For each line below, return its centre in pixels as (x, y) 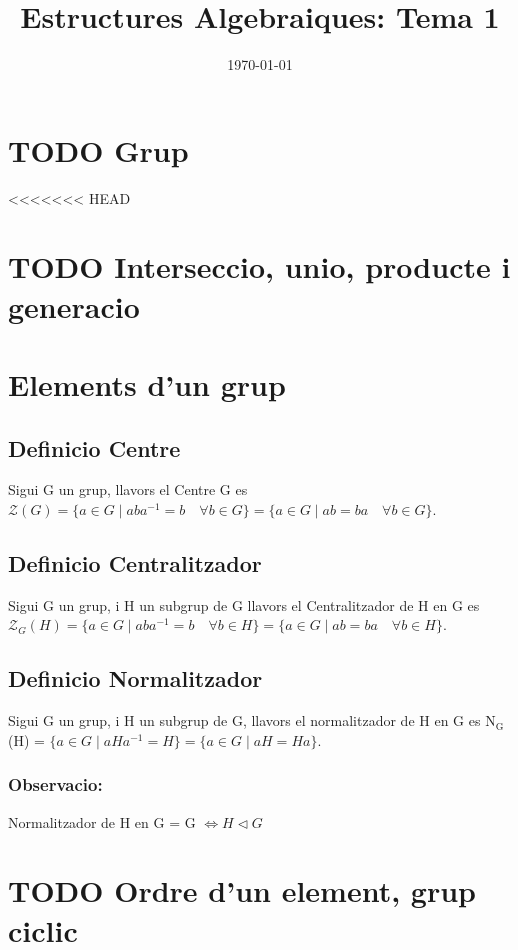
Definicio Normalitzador (135, 678)
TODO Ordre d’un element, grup (242, 890)
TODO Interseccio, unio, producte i (259, 266)
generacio (74, 305)
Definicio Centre (94, 447)
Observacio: (55, 784)
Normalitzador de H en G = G (102, 821)
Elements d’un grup (147, 384)
